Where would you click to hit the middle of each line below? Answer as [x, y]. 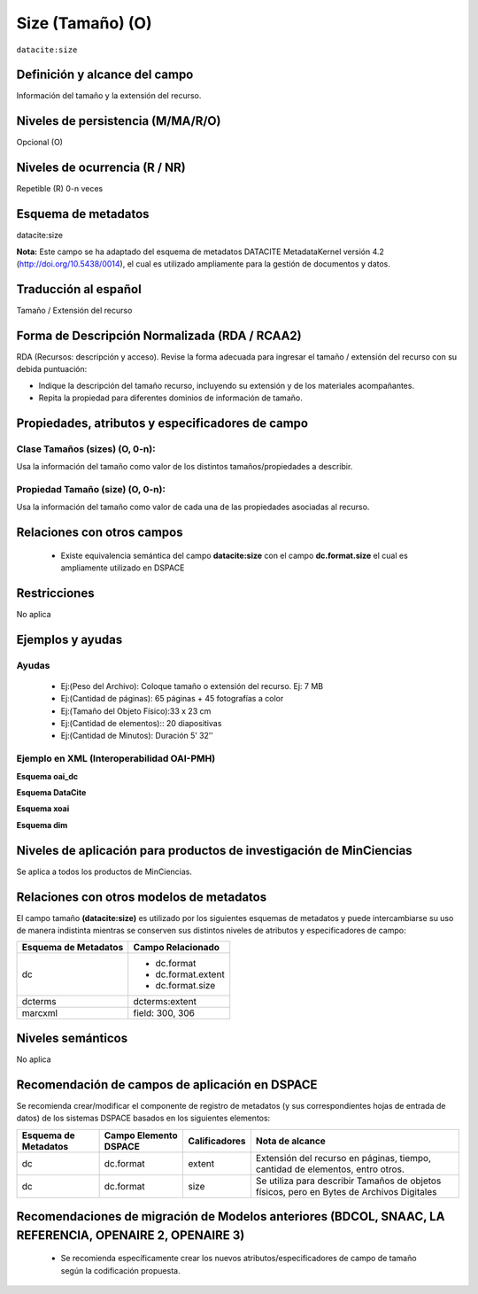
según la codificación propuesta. [120, 1270]
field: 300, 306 [164, 1013]
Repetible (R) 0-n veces [60, 189]
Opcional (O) [40, 143]
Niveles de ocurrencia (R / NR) [101, 168]
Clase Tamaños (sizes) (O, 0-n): [86, 449]
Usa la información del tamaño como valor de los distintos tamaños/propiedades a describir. [185, 467]
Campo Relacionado [177, 948]
